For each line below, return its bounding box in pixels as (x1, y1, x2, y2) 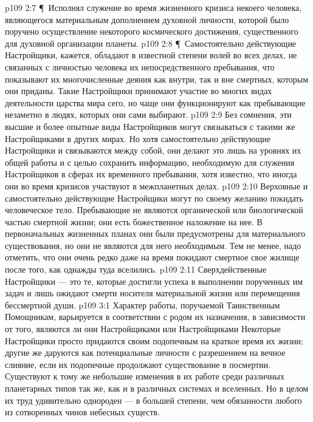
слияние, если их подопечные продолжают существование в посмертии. (5, 358, 271, 370)
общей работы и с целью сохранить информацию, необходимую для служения (5, 155, 295, 168)
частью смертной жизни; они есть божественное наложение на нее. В (5, 215, 263, 228)
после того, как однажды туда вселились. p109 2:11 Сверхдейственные (5, 263, 267, 276)
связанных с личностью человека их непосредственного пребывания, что (5, 60, 275, 73)
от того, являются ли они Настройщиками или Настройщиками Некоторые (5, 322, 281, 335)
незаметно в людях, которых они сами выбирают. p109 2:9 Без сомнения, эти (5, 108, 292, 121)
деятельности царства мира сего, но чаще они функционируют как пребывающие (5, 96, 306, 109)
